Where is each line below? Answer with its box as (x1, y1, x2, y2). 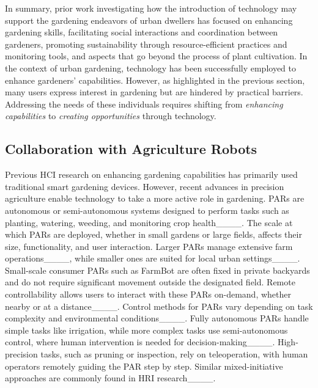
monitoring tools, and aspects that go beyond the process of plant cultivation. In (5, 49, 308, 62)
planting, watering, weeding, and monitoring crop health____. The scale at (5, 216, 293, 229)
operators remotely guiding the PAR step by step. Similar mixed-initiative (5, 359, 283, 372)
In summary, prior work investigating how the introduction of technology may (5, 2, 297, 14)
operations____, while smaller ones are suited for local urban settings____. (5, 252, 300, 265)
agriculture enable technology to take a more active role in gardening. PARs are (5, 192, 305, 205)
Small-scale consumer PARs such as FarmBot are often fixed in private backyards (5, 263, 310, 276)
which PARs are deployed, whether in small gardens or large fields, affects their (5, 228, 302, 241)
